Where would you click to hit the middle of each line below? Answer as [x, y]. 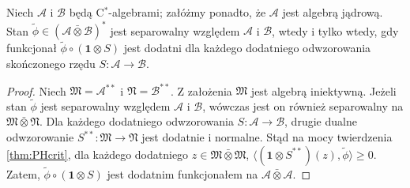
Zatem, [23, 173]
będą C [87, 12]
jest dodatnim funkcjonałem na [182, 173]
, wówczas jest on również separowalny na [303, 105]
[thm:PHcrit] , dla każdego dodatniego [98, 154]
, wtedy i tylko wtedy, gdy [335, 30]
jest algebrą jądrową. [333, 12]
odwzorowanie [40, 137]
